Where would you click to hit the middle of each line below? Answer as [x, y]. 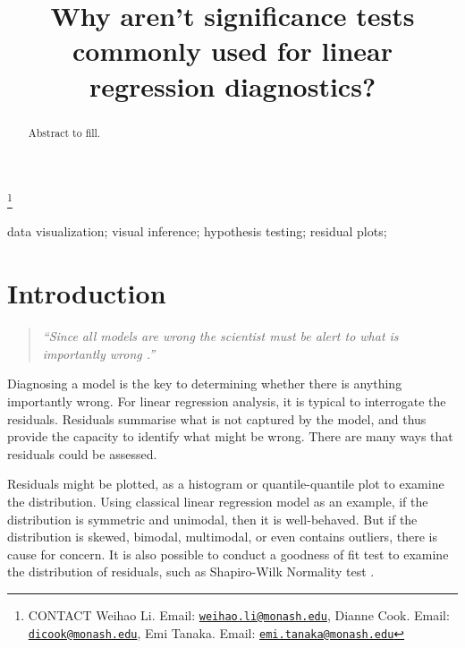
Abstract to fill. [64, 132]
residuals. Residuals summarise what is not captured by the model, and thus [217, 418]
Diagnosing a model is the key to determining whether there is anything [205, 384]
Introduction [87, 293]
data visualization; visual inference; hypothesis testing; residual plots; [197, 231]
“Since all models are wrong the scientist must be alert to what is [220, 336]
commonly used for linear [232, 51]
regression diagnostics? [232, 85]
